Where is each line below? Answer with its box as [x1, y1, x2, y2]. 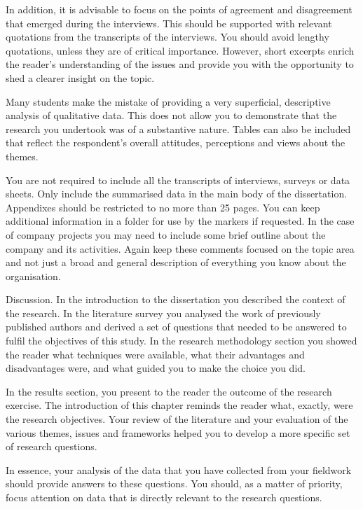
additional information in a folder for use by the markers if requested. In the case [6, 214, 355, 228]
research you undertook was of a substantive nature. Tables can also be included [6, 121, 351, 136]
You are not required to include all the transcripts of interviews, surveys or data [6, 172, 350, 187]
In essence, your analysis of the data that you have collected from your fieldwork [6, 462, 352, 477]
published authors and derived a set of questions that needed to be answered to [6, 319, 347, 334]
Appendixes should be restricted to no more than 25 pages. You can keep [6, 200, 320, 214]
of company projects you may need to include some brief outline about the [6, 227, 326, 242]
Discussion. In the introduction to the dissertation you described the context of [6, 292, 345, 307]
